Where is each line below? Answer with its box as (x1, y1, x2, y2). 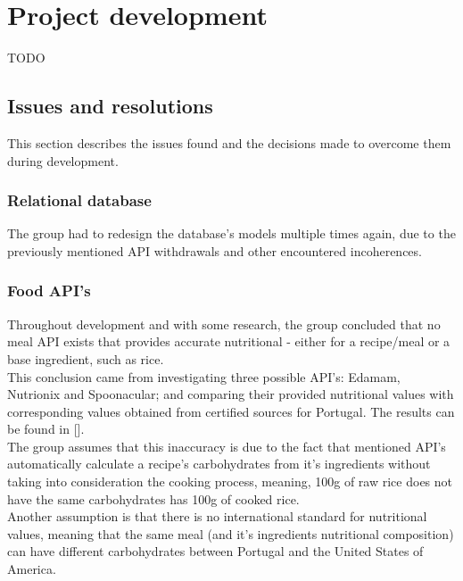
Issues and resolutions (7, 92, 213, 120)
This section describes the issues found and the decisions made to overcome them (7, 133, 451, 152)
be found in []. (7, 419, 85, 438)
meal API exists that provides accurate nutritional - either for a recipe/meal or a (7, 332, 451, 351)
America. (7, 560, 56, 578)
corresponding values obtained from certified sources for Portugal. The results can (7, 402, 455, 420)
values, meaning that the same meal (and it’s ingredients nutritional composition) (7, 524, 454, 543)
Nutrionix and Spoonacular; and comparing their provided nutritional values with (7, 385, 454, 403)
